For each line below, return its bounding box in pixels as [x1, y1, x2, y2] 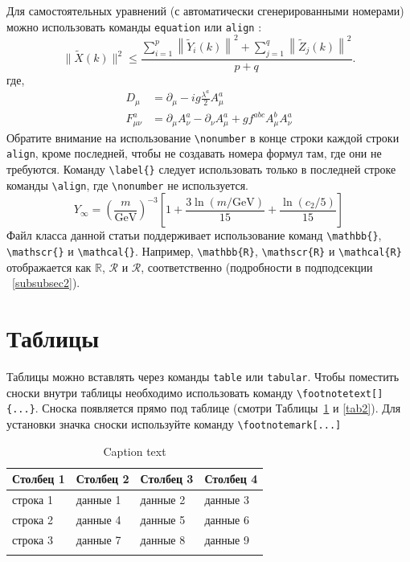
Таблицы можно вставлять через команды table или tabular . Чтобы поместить [6, 368, 400, 385]
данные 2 [140, 491, 186, 508]
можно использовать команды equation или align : [6, 18, 262, 35]
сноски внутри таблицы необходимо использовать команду [6, 384, 293, 400]
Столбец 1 [12, 470, 65, 487]
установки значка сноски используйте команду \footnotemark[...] [6, 416, 342, 433]
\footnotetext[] [296, 388, 383, 400]
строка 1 [12, 491, 53, 508]
